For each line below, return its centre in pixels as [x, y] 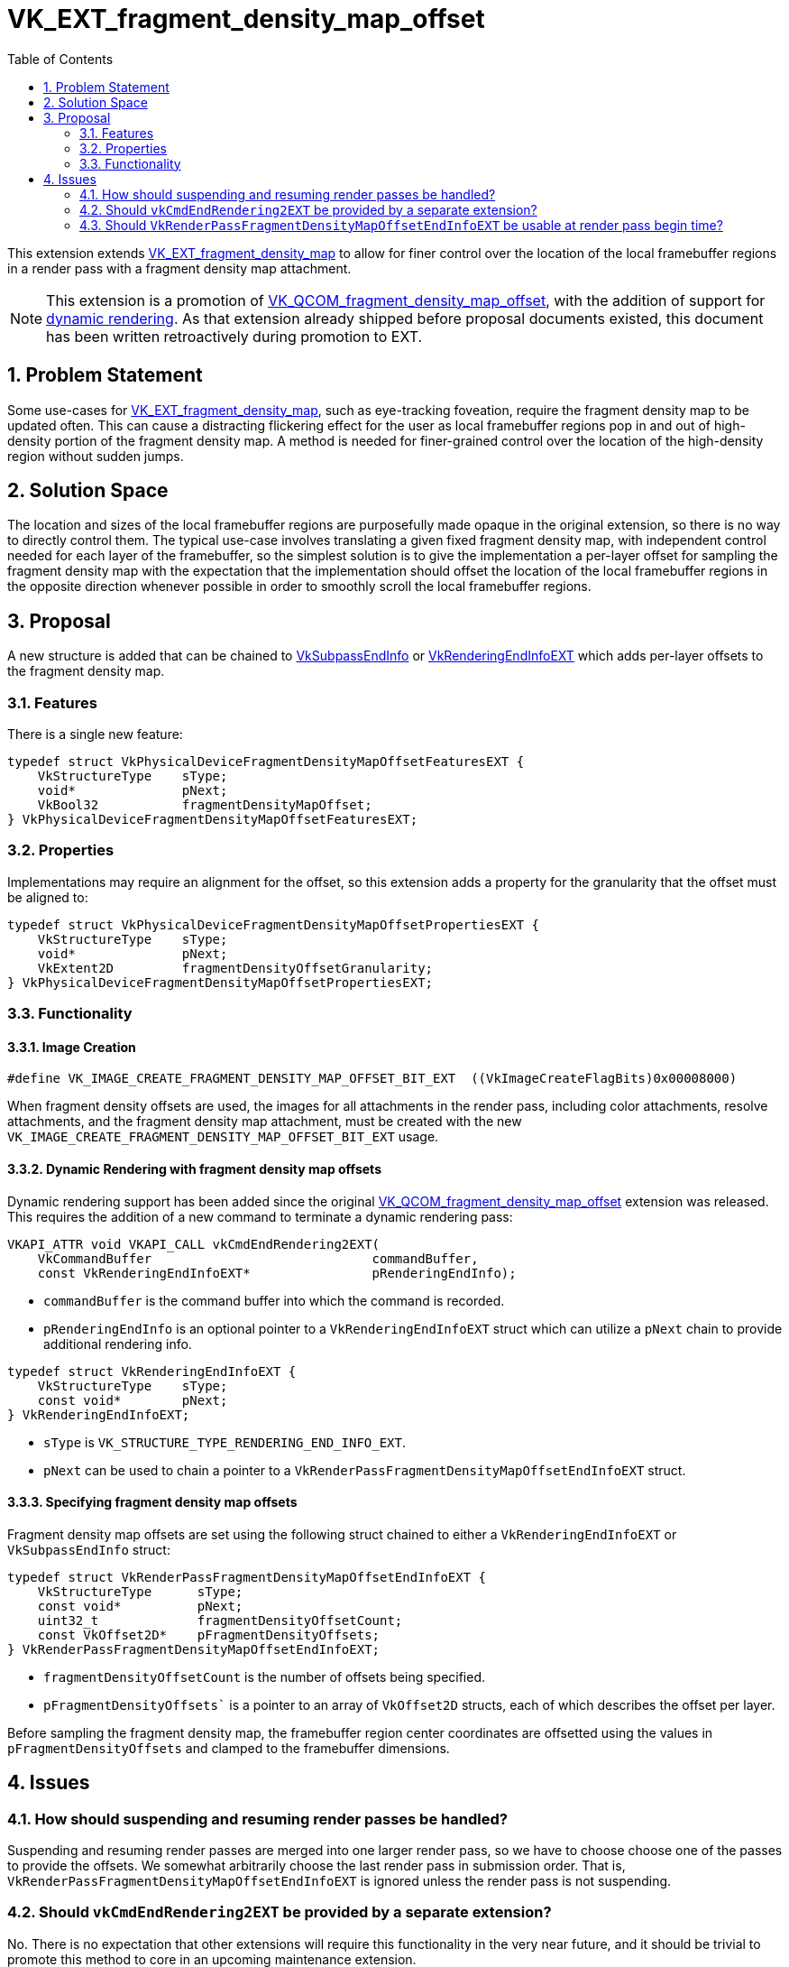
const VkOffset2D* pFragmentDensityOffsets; [209, 1635]
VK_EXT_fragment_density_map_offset [246, 19]
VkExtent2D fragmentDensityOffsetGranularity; [235, 968]
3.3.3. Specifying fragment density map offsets [152, 1502]
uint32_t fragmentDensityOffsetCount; [220, 1620]
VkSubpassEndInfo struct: [89, 1549]
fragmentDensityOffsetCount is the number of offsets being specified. [265, 1676]
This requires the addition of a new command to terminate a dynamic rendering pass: [260, 1216]
